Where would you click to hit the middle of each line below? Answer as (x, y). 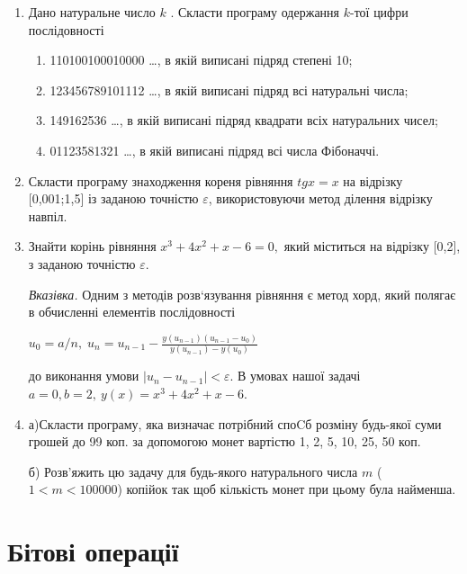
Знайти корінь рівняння (92, 246)
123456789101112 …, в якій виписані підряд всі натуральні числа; (229, 90)
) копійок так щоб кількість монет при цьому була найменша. (287, 489)
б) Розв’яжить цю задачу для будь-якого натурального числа (193, 471)
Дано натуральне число (92, 12)
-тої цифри (379, 12)
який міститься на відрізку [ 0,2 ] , (372, 246)
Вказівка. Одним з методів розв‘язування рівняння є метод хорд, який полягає (242, 294)
